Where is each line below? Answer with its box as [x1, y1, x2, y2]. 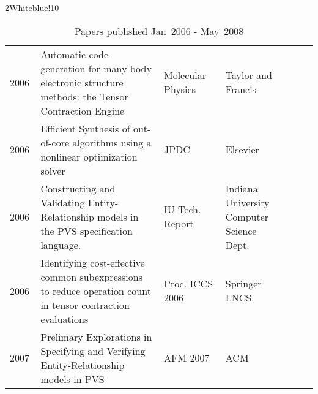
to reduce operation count [40, 283, 151, 298]
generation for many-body [40, 61, 152, 75]
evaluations [40, 311, 89, 326]
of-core [40, 135, 70, 150]
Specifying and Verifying [40, 343, 146, 358]
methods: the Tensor [40, 89, 128, 104]
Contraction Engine [40, 103, 125, 118]
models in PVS [40, 371, 105, 386]
